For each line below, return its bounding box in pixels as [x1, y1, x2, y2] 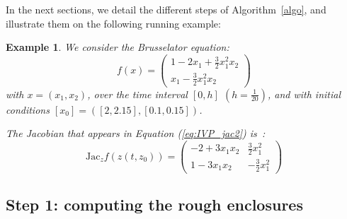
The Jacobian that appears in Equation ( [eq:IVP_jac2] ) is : [6, 126, 266, 141]
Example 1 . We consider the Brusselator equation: [6, 40, 229, 54]
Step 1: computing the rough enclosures [6, 193, 303, 215]
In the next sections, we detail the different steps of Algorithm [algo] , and [6, 2, 326, 16]
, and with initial [267, 86, 341, 101]
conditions [6, 102, 50, 117]
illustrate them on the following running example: [6, 16, 221, 30]
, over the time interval [87, 86, 188, 101]
